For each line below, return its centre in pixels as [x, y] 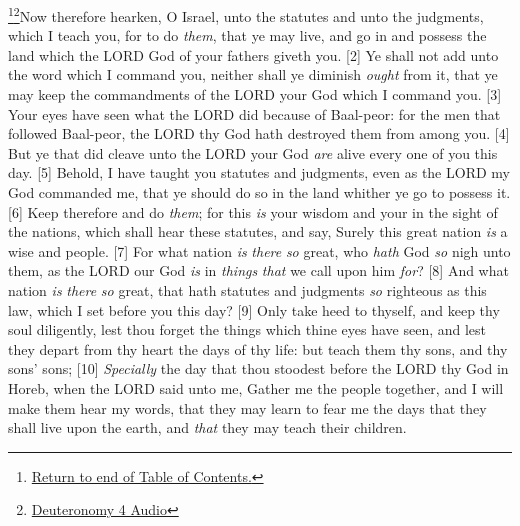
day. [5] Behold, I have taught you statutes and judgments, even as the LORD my [259, 172]
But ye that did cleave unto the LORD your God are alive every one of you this [253, 152]
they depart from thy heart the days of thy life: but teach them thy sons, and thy [258, 348]
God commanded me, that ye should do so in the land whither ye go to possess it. [259, 192]
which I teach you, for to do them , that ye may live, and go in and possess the [247, 35]
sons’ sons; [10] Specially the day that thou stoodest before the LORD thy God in [258, 368]
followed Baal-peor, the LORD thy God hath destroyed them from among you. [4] [259, 133]
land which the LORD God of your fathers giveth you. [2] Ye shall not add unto [253, 54]
